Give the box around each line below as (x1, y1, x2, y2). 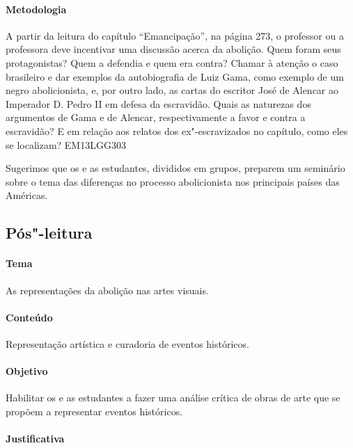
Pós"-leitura (6, 222, 93, 243)
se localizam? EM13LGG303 (6, 137, 126, 152)
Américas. (6, 188, 48, 202)
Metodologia (6, 1, 67, 16)
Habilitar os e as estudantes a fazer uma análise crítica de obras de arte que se (6, 390, 340, 405)
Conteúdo (6, 310, 53, 324)
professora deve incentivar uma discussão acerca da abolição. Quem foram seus (6, 42, 341, 56)
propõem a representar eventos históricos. (6, 403, 183, 418)
